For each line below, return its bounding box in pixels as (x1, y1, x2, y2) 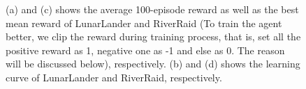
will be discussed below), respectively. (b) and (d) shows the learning (6, 56, 300, 71)
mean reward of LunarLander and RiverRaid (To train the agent (6, 15, 282, 30)
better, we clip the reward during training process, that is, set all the (6, 29, 301, 44)
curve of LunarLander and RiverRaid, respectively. (6, 70, 222, 84)
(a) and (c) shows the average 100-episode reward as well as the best (6, 2, 299, 16)
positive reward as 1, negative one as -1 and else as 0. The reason (6, 42, 285, 57)
